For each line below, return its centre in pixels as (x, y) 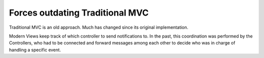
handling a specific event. (35, 50)
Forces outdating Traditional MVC (79, 13)
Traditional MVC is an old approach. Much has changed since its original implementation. (99, 27)
